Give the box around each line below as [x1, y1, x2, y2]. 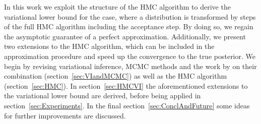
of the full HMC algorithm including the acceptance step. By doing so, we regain [4, 21, 253, 32]
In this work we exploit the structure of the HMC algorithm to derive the [4, 2, 231, 12]
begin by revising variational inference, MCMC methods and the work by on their [4, 60, 257, 71]
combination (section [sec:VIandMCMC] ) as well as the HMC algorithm [4, 71, 227, 81]
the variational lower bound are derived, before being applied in [4, 90, 201, 101]
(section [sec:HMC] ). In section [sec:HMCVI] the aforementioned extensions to [4, 80, 248, 91]
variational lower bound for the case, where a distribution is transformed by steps [4, 11, 256, 22]
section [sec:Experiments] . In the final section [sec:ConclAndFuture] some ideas [4, 100, 250, 110]
